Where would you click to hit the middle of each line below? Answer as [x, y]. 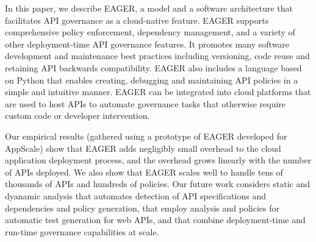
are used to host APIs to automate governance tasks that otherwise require [145, 103]
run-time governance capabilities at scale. [82, 231]
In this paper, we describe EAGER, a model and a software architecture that [149, 8]
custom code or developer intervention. [77, 116]
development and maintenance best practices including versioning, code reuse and [157, 56]
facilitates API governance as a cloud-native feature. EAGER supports [137, 20]
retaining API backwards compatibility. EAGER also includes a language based [153, 67]
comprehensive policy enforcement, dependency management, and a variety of [150, 32]
